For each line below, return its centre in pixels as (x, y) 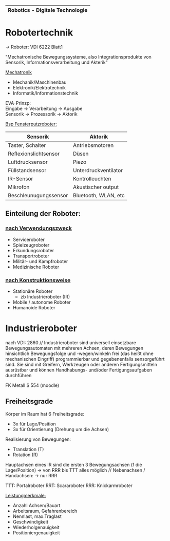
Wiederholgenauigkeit (36, 527)
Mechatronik (19, 72)
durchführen (18, 375)
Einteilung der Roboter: (43, 213)
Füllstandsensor (27, 170)
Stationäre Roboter (33, 291)
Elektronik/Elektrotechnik (39, 87)
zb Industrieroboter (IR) (45, 296)
